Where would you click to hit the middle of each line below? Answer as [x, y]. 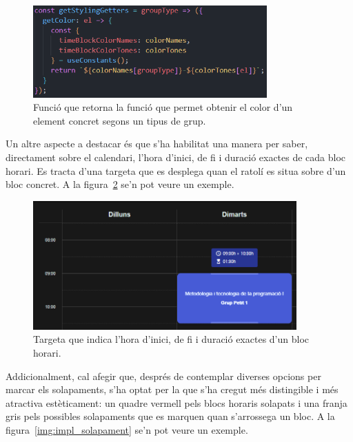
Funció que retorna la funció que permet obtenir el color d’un [163, 107]
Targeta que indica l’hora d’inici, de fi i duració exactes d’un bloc [171, 339]
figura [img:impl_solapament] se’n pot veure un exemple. [127, 429]
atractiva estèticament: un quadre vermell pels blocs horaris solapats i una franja [176, 402]
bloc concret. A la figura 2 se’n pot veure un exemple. [120, 184]
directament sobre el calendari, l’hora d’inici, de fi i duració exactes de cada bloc [176, 157]
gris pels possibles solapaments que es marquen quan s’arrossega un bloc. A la [170, 416]
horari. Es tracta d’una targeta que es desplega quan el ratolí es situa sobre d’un [176, 170]
